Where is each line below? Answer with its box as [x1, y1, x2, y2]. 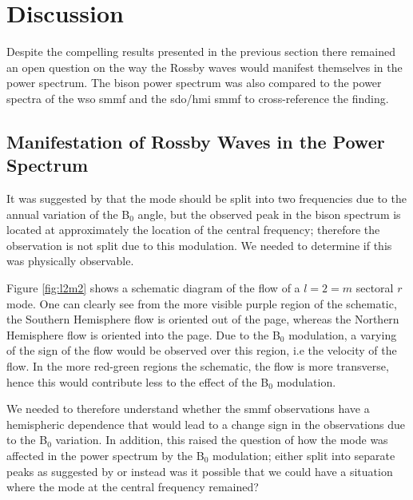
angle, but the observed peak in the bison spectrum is [137, 205, 401, 222]
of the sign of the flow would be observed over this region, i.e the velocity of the [6, 342, 397, 359]
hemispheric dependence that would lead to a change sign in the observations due [6, 415, 405, 432]
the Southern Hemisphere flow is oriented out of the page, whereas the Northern [6, 311, 399, 327]
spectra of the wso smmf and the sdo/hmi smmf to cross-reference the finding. [6, 89, 389, 106]
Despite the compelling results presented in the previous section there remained [6, 43, 395, 60]
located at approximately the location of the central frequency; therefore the [6, 221, 380, 238]
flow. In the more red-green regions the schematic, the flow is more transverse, [6, 358, 389, 375]
